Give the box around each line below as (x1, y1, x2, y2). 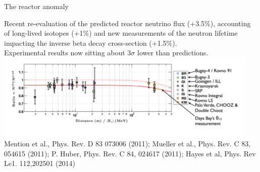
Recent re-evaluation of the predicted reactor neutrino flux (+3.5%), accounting (4, 18, 251, 28)
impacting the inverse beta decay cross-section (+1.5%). (4, 37, 177, 48)
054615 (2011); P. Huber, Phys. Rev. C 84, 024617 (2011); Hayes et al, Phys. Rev (4, 148, 256, 158)
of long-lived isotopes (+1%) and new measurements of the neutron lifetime (4, 28, 238, 38)
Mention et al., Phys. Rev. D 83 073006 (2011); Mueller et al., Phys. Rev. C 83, (4, 138, 251, 149)
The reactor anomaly (4, 1, 69, 11)
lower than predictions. (137, 47, 209, 58)
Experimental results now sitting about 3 (4, 47, 131, 58)
